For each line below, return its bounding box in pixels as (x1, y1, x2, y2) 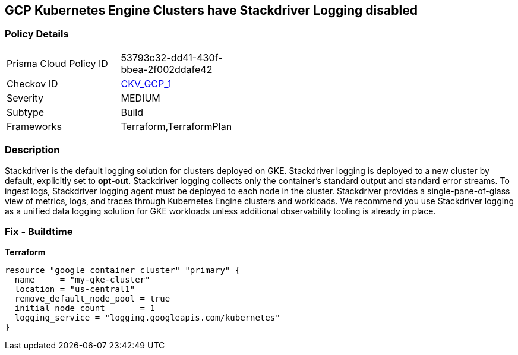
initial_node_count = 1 (14, 303, 155, 313)
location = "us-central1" (14, 284, 135, 294)
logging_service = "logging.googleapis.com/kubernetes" (14, 313, 280, 323)
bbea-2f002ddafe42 (121, 63, 213, 75)
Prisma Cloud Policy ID (7, 57, 108, 69)
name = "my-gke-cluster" (14, 275, 150, 285)
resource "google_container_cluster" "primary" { (5, 265, 241, 275)
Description (5, 144, 60, 156)
